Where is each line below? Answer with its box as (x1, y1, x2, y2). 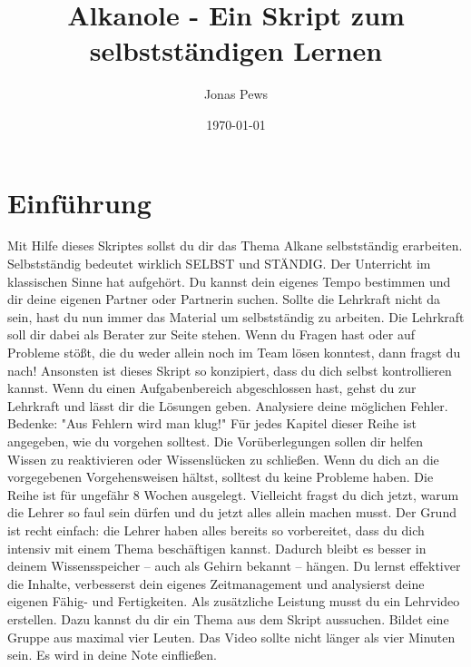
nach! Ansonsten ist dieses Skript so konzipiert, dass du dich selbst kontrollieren (7, 360, 452, 379)
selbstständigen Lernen (89, 32, 383, 69)
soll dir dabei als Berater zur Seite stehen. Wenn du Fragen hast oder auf (7, 325, 415, 344)
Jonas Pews (203, 84, 269, 103)
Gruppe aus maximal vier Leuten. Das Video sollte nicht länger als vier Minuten (7, 627, 456, 646)
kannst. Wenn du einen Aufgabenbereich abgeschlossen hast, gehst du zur (7, 378, 417, 397)
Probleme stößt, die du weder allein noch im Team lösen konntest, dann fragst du (7, 343, 461, 361)
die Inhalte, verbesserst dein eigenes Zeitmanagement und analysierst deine (7, 574, 425, 593)
